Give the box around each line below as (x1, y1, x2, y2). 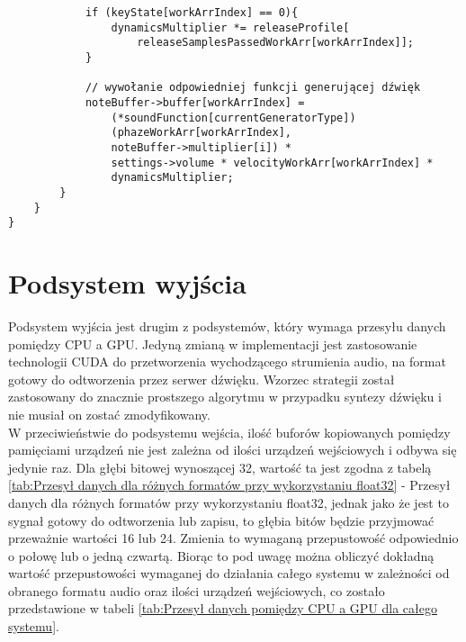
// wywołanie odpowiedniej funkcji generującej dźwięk (85, 81, 421, 95)
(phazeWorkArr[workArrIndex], (111, 126, 291, 140)
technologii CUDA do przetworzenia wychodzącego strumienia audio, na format (8, 352, 446, 371)
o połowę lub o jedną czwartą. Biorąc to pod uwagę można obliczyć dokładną (8, 546, 435, 565)
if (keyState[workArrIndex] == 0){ (85, 6, 299, 19)
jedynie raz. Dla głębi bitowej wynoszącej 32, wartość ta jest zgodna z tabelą (8, 457, 432, 476)
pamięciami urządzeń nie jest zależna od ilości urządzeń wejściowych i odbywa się (8, 440, 457, 459)
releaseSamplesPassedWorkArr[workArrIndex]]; (137, 36, 415, 50)
